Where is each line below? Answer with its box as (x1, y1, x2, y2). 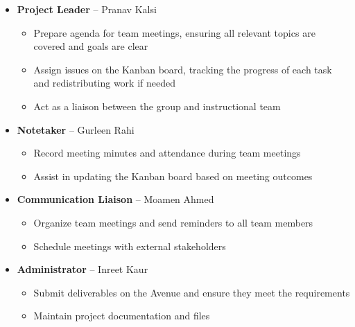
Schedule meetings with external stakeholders (33, 238, 226, 253)
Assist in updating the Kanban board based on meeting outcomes (33, 168, 313, 183)
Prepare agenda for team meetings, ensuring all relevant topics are (33, 25, 315, 39)
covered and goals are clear (33, 39, 148, 53)
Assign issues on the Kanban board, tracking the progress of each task (33, 62, 332, 76)
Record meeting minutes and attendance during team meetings (33, 145, 301, 160)
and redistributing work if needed (33, 76, 175, 90)
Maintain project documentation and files (33, 308, 210, 323)
